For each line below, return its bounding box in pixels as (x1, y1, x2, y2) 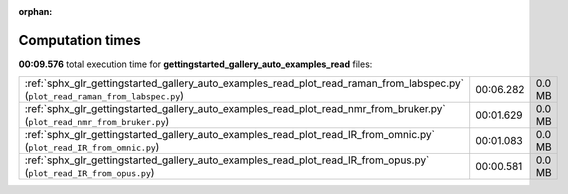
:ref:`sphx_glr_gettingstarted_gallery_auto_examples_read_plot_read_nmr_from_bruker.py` (24, 102, 446, 116)
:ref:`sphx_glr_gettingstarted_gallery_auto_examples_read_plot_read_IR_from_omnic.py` (24, 128, 435, 142)
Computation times (18, 31, 141, 49)
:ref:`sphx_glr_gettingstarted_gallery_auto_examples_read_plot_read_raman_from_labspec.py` (24, 76, 465, 90)
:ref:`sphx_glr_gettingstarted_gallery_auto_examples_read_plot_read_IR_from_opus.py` (24, 153, 430, 167)
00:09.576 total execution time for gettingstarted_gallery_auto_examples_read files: (18, 58, 373, 70)
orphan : (18, 6, 53, 17)
